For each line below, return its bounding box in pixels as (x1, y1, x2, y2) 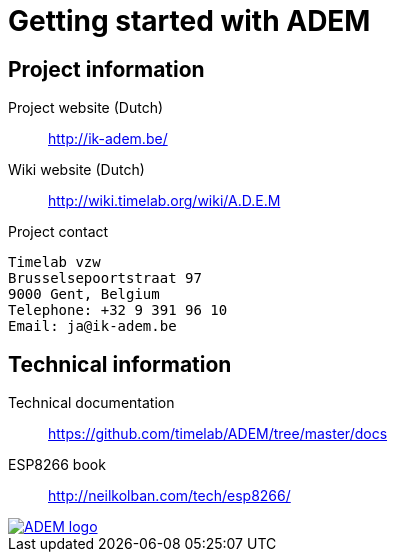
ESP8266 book (8, 456, 106, 474)
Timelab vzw (8, 254, 101, 271)
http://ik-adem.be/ (48, 130, 168, 148)
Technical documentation (8, 394, 175, 412)
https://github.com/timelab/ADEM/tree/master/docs (48, 425, 388, 443)
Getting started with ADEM (8, 4, 371, 38)
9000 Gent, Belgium (8, 286, 160, 303)
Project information (8, 56, 205, 82)
